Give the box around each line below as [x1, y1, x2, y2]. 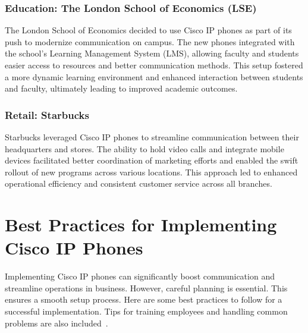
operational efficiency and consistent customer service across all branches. [5, 177, 272, 190]
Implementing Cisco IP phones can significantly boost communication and [5, 270, 275, 282]
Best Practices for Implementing [5, 212, 277, 237]
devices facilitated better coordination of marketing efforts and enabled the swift [5, 154, 298, 166]
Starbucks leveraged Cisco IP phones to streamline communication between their [5, 131, 299, 143]
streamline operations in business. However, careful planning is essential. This [5, 281, 288, 294]
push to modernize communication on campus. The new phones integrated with [5, 35, 295, 48]
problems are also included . [5, 316, 108, 329]
